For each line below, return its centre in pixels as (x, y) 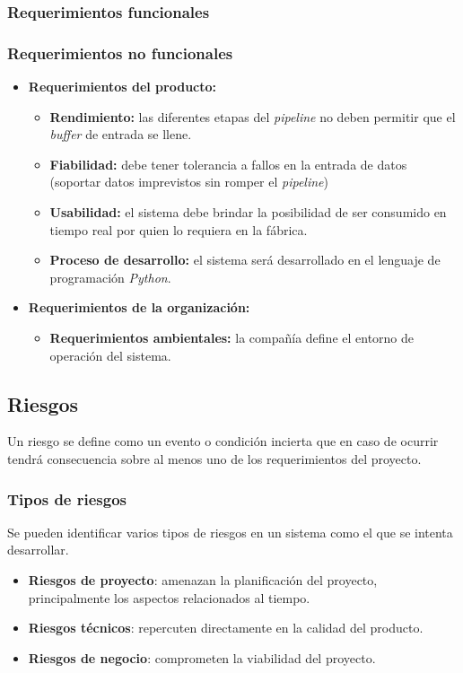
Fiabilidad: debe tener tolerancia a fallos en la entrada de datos (228, 164)
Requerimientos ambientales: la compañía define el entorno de (232, 337)
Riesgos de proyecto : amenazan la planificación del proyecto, (203, 579)
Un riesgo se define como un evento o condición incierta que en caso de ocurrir (223, 441)
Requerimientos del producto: (122, 87)
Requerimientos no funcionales (120, 52)
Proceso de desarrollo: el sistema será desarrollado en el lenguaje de (245, 260)
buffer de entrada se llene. (121, 134)
